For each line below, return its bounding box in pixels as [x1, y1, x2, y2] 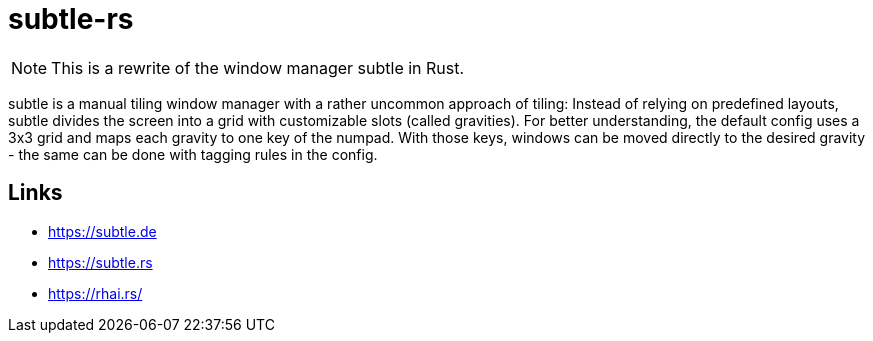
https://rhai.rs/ [48, 284, 143, 302]
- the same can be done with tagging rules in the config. [8, 145, 378, 163]
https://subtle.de [48, 222, 157, 240]
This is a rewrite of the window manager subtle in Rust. [51, 57, 465, 78]
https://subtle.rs [48, 253, 153, 271]
